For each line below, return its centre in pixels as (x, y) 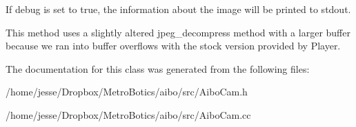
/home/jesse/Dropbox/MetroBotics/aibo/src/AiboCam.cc (128, 114)
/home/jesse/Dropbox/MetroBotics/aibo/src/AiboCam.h (127, 92)
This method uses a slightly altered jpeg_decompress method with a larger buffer (178, 32)
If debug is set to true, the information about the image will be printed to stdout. (178, 9)
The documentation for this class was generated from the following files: (158, 68)
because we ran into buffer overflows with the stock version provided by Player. (173, 46)
